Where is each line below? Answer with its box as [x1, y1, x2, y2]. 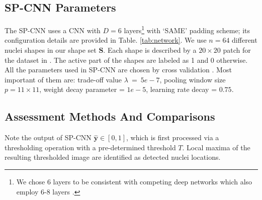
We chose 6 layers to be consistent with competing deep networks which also [16, 176, 252, 186]
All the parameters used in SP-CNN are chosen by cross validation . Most [5, 64, 232, 75]
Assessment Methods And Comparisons [5, 109, 215, 124]
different [232, 35, 257, 45]
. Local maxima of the [182, 142, 250, 152]
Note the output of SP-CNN [5, 132, 92, 143]
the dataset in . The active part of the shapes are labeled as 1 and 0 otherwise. [5, 54, 248, 65]
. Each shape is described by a [103, 45, 197, 55]
